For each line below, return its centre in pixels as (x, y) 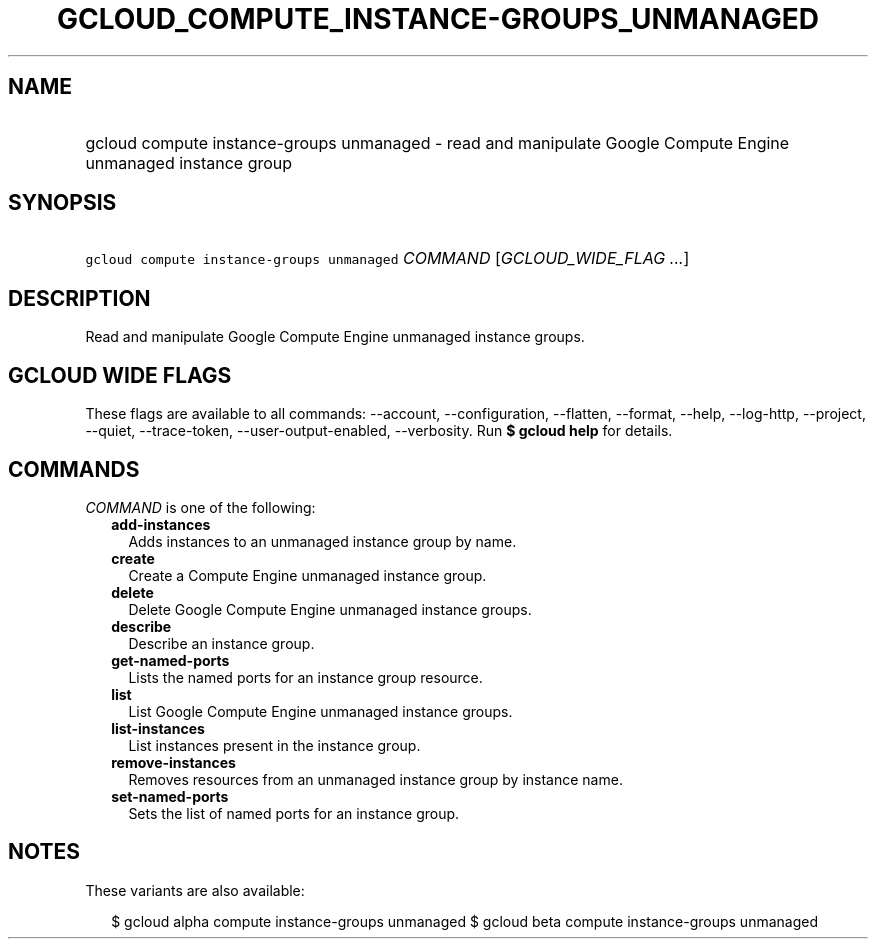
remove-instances (173, 762)
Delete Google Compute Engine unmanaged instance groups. (330, 609)
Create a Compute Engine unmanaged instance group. (307, 575)
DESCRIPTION (79, 298)
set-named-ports (170, 796)
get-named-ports (170, 660)
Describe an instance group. (221, 643)
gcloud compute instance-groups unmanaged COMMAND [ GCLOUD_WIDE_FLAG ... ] (387, 258)
